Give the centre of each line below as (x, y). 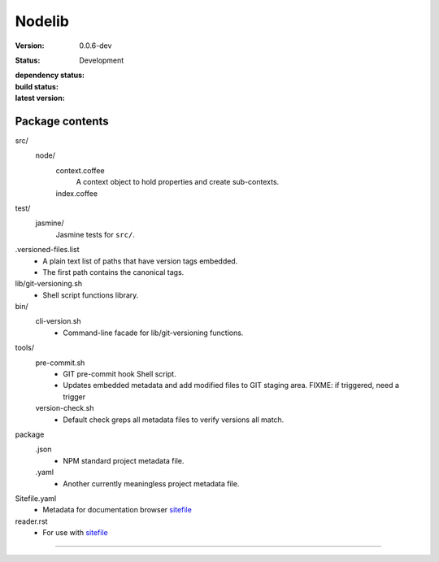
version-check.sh (65, 408)
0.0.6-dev (96, 46)
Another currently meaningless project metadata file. (151, 483)
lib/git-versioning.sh (49, 284)
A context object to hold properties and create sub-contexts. (178, 182)
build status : (37, 86)
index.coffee (76, 193)
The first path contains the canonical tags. (113, 272)
